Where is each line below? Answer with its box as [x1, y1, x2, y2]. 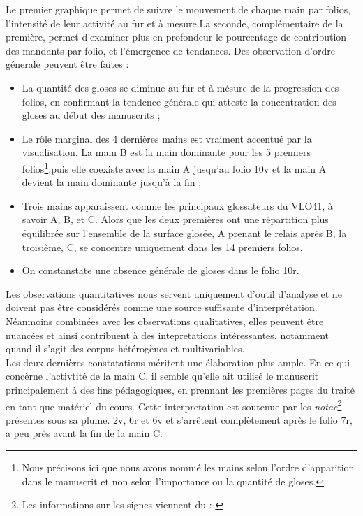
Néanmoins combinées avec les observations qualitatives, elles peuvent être [6, 313, 324, 328]
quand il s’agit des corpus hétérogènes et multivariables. [6, 341, 245, 356]
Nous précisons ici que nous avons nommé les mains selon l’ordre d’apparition [22, 459, 355, 474]
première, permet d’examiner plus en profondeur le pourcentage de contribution [6, 29, 347, 44]
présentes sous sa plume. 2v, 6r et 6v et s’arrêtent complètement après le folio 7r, [6, 412, 353, 427]
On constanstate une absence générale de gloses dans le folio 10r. [22, 263, 299, 278]
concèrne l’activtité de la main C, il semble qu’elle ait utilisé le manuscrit [6, 368, 319, 383]
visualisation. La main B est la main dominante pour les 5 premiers [22, 145, 311, 159]
